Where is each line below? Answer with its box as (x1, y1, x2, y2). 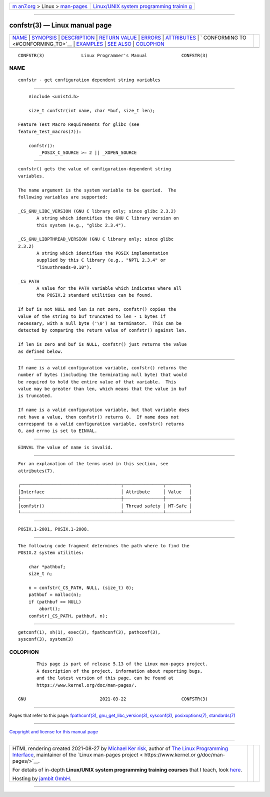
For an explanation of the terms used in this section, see (18, 461, 168, 467)
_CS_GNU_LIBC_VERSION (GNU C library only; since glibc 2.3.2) (18, 208, 176, 214)
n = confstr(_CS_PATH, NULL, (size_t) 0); (28, 585, 134, 591)
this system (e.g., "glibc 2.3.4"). (36, 222, 126, 228)
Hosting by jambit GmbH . (12, 775, 72, 782)
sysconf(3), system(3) (18, 637, 74, 642)
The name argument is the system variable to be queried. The (18, 187, 176, 193)
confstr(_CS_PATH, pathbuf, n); (28, 613, 108, 619)
